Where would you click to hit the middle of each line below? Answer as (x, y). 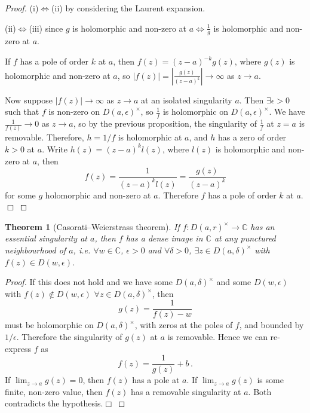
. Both (260, 391)
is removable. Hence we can (217, 336)
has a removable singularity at (186, 391)
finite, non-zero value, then (54, 391)
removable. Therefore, (44, 137)
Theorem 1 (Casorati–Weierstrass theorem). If (92, 226)
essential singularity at (46, 238)
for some (20, 195)
